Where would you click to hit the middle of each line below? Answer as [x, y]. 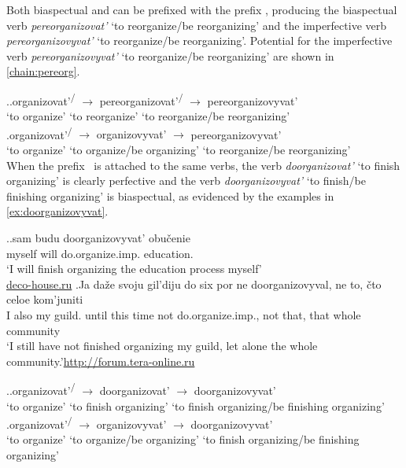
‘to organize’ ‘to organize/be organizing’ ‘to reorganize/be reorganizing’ [179, 150]
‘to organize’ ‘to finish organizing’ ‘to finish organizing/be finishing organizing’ [196, 405]
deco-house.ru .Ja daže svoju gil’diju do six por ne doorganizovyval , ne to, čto [194, 284]
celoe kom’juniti [45, 299]
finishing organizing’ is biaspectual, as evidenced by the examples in [170, 195]
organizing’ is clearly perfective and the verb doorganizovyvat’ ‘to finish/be [186, 181]
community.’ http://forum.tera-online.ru [101, 361]
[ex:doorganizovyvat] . [57, 211]
